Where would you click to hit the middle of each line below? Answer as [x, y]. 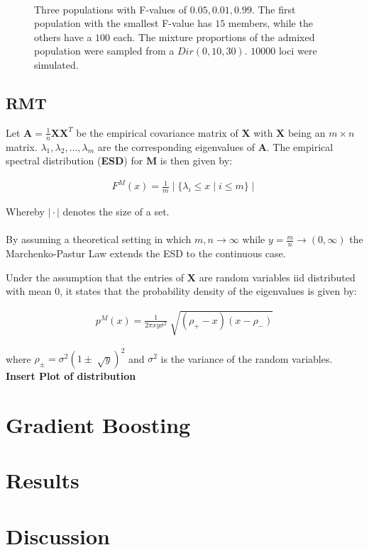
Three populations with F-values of [111, 9]
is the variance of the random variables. [247, 358]
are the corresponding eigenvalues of [176, 146]
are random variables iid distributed [277, 277]
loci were [298, 51]
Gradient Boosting [98, 424]
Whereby [25, 212]
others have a [63, 37]
